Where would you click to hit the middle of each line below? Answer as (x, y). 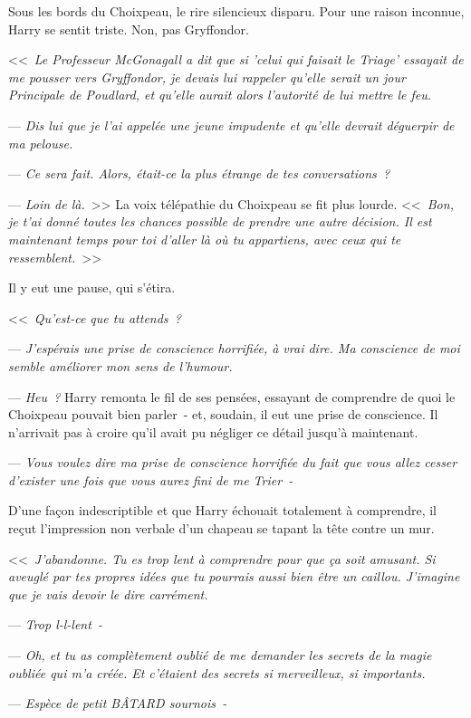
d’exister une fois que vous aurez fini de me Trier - (151, 479)
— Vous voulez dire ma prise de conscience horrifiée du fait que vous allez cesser (233, 462)
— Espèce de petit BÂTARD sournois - (118, 703)
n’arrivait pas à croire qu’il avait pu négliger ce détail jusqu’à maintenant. (213, 431)
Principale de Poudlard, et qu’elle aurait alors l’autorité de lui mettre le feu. (220, 95)
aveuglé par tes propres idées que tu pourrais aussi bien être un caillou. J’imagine (234, 576)
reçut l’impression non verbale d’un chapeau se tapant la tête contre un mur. (221, 528)
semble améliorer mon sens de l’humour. (120, 365)
